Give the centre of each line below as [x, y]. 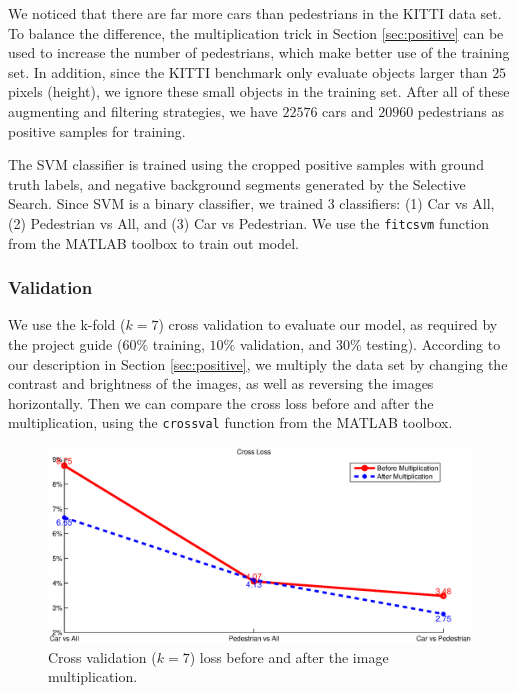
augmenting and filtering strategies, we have [143, 110]
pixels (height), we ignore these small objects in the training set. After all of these [259, 91]
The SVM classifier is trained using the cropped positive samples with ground [246, 164]
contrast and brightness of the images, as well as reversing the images [221, 383]
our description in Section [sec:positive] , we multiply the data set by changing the [258, 363]
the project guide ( [65, 344]
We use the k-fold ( [67, 324]
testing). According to [433, 344]
